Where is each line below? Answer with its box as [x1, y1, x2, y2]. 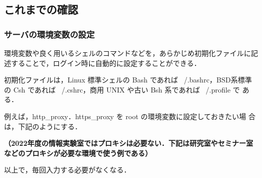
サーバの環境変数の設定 [4, 28, 95, 40]
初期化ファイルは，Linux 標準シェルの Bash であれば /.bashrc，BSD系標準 [4, 74, 252, 85]
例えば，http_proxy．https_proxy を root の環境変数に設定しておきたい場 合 [4, 111, 256, 121]
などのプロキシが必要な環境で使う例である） [4, 147, 152, 158]
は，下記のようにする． [4, 121, 82, 131]
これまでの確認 [4, 2, 78, 17]
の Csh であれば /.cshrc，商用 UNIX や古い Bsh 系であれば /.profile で [4, 84, 240, 95]
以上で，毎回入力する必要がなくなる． [4, 164, 131, 175]
